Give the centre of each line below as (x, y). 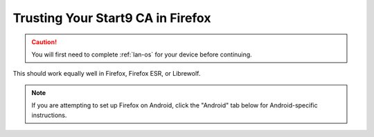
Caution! (44, 42)
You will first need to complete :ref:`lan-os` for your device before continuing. (142, 54)
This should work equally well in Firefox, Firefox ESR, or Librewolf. (107, 74)
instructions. (49, 115)
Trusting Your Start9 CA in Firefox (112, 18)
